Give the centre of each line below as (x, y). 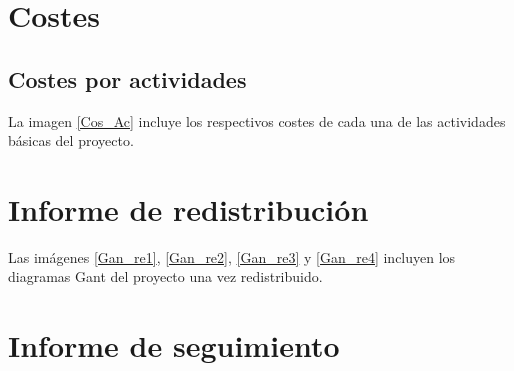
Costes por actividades (127, 78)
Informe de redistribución (188, 208)
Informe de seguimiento (174, 345)
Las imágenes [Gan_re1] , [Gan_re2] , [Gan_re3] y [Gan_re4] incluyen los (232, 256)
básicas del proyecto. (71, 140)
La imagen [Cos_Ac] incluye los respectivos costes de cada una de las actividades (257, 120)
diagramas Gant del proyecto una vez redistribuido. (165, 276)
